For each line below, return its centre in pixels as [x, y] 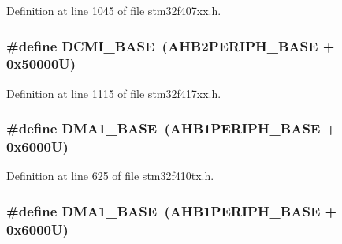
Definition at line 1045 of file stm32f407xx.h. [114, 10]
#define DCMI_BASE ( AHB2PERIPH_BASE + [171, 45]
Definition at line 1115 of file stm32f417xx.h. [114, 93]
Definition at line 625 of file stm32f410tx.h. [110, 176]
